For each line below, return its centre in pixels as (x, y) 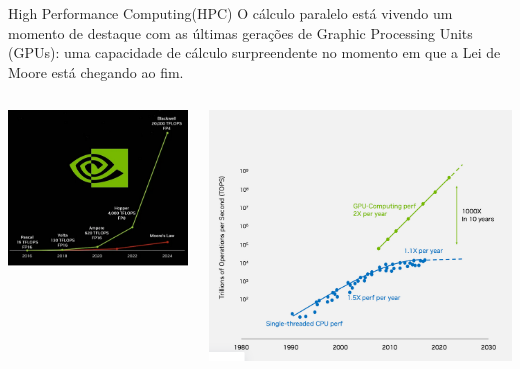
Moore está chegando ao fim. (96, 71)
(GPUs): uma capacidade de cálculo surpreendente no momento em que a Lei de (254, 52)
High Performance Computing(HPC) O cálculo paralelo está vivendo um (230, 13)
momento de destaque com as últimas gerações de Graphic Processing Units (240, 32)
